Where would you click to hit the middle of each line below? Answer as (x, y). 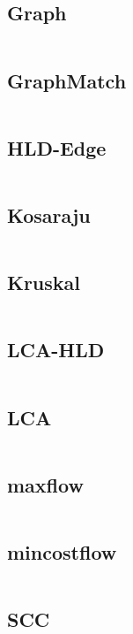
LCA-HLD (56, 350)
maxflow (45, 484)
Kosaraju (49, 215)
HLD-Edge (57, 147)
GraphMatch (67, 80)
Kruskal (44, 283)
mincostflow (62, 552)
